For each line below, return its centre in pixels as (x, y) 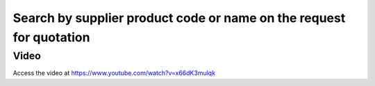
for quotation (51, 37)
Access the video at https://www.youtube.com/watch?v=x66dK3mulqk (114, 73)
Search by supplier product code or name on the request (179, 18)
